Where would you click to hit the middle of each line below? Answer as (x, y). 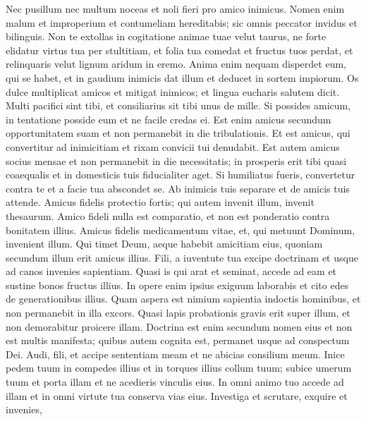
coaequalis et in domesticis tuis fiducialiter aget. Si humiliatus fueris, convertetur (181, 175)
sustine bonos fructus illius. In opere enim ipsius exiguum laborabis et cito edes (177, 285)
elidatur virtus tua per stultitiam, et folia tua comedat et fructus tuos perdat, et (179, 50)
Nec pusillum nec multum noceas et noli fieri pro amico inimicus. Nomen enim (175, 8)
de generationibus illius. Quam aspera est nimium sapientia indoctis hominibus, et (183, 299)
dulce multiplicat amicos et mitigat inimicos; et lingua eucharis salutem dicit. (173, 91)
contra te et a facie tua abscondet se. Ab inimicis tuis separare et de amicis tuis (178, 188)
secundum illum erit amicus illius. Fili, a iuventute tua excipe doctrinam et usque (182, 257)
